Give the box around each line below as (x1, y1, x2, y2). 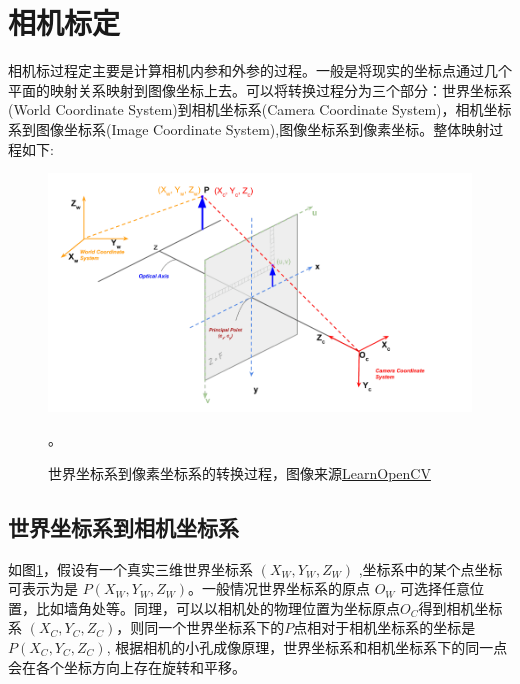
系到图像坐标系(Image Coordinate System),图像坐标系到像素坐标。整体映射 (8, 118, 490, 139)
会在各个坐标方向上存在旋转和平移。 (8, 656, 246, 677)
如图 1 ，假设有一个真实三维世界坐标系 (8, 558, 253, 579)
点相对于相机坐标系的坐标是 (293, 617, 476, 638)
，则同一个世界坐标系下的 (116, 617, 285, 638)
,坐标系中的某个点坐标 (358, 558, 503, 579)
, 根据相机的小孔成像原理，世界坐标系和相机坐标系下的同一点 (106, 636, 508, 657)
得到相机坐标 (418, 597, 503, 618)
